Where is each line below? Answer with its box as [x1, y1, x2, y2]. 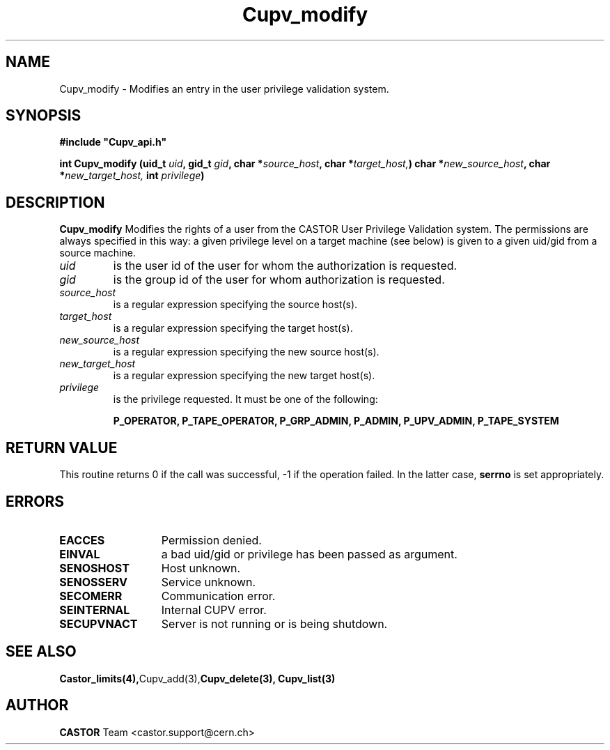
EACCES [59, 533, 105, 547]
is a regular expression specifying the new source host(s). [113, 346, 380, 358]
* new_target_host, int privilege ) [59, 169, 205, 182]
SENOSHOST [59, 560, 130, 575]
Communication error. [161, 588, 276, 603]
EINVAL [59, 546, 100, 561]
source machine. [59, 247, 136, 259]
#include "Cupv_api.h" [59, 136, 167, 148]
